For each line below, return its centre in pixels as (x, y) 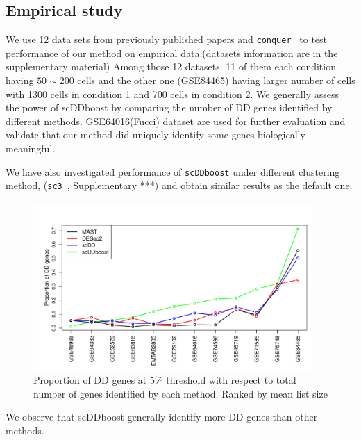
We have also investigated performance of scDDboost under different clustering (173, 171)
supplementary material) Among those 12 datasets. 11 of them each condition (171, 66)
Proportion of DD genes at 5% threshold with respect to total (165, 380)
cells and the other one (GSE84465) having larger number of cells (216, 80)
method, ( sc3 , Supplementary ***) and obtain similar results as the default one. (179, 185)
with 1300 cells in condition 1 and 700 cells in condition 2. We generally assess (172, 93)
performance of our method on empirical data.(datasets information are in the (172, 52)
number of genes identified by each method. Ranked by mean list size (180, 393)
